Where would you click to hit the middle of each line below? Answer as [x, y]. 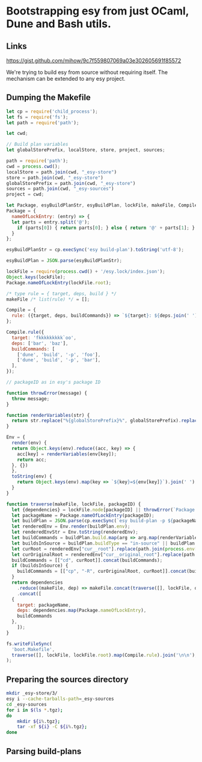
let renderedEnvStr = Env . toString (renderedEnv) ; [75, 532]
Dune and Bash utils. [59, 24]
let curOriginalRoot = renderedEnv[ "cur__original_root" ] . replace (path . [105, 554]
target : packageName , [44, 605]
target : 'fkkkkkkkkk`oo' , [44, 338]
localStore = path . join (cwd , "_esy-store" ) [62, 172]
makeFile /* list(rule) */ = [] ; [48, 299]
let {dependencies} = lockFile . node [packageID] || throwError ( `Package [103, 510]
